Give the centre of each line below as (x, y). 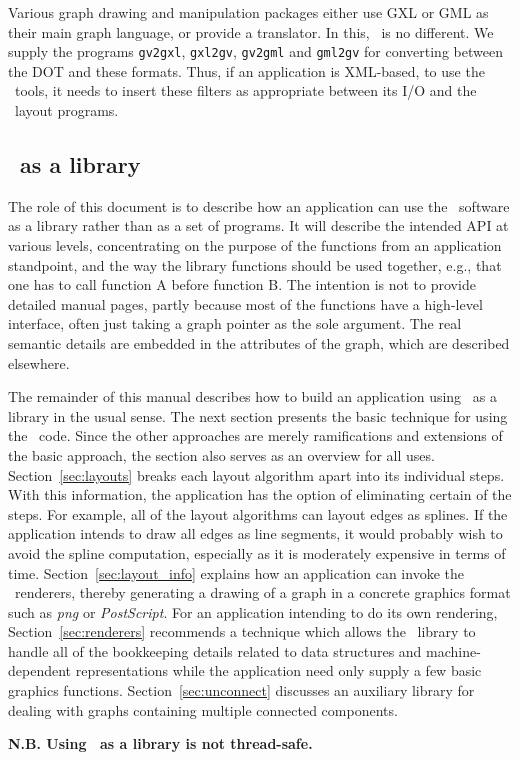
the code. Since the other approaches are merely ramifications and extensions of (255, 435)
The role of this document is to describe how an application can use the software (259, 205)
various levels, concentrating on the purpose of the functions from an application (255, 245)
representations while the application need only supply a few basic (278, 670)
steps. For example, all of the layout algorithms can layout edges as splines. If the (258, 513)
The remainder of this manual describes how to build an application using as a (252, 396)
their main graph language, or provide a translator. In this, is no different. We (251, 31)
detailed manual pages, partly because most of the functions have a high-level (245, 303)
